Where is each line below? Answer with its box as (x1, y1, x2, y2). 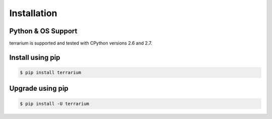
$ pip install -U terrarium (20, 101, 89, 106)
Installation (9, 8, 57, 19)
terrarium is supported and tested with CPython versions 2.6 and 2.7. (9, 40, 152, 46)
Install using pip (9, 53, 60, 62)
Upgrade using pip (9, 84, 69, 93)
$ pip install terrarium (20, 70, 82, 76)
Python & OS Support (9, 27, 78, 35)
